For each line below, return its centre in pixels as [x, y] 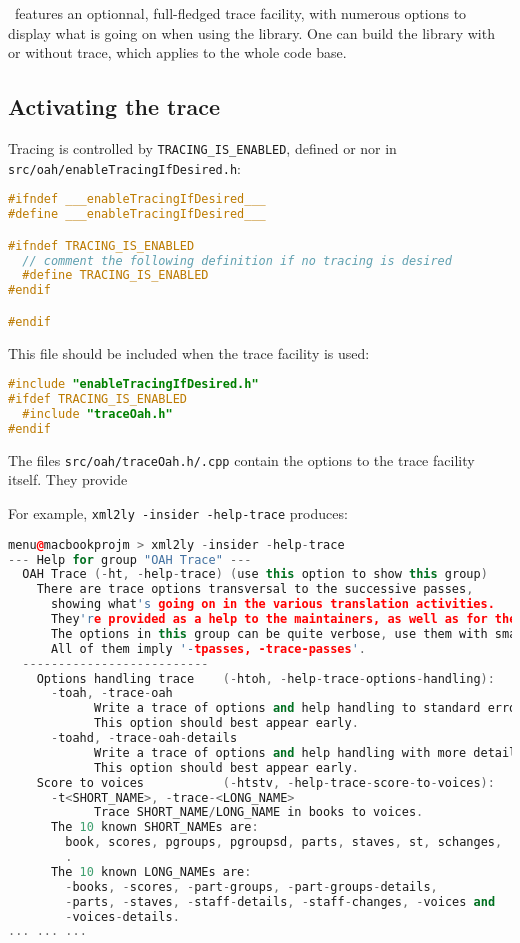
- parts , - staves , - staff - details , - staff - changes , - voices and [280, 901]
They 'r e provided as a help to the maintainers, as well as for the [283, 619]
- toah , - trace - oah [111, 693]
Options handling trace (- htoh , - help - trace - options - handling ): [265, 678]
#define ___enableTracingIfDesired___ [137, 214]
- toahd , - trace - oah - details [144, 738]
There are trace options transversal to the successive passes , [255, 589]
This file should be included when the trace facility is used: [189, 352]
